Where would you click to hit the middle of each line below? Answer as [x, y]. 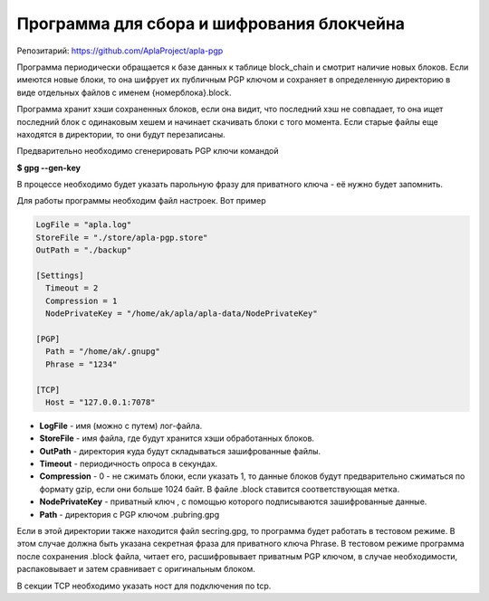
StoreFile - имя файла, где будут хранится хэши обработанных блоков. [177, 438]
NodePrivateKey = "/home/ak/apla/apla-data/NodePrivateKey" [182, 314]
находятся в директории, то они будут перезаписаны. [121, 134]
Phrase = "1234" [81, 364]
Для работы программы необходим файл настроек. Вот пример [141, 201]
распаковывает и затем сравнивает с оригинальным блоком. [136, 569]
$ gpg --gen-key [49, 167]
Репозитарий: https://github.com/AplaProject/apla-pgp [120, 51]
